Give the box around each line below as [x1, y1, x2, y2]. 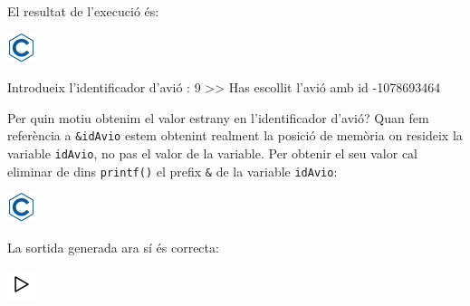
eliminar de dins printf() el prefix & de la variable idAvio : [7, 161, 338, 180]
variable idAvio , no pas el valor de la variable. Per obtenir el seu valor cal [7, 144, 418, 163]
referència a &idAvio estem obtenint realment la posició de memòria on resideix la [7, 126, 463, 145]
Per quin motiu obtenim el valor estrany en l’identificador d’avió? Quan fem [7, 108, 429, 127]
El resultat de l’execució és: [7, 2, 159, 20]
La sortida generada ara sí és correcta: [7, 237, 219, 256]
